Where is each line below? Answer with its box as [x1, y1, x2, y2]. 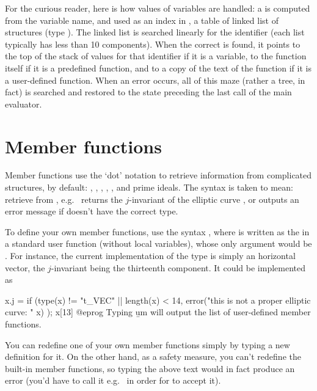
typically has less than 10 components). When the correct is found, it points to [5, 37, 301, 50]
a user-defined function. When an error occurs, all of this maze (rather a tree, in [5, 73, 305, 86]
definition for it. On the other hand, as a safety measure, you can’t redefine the [5, 350, 301, 363]
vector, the [5, 261, 45, 274]
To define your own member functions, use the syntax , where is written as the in [5, 225, 310, 238]
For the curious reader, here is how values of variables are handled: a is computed [5, 2, 310, 14]
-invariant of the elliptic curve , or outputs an [129, 192, 299, 205]
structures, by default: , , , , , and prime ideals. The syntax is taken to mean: [5, 181, 293, 194]
